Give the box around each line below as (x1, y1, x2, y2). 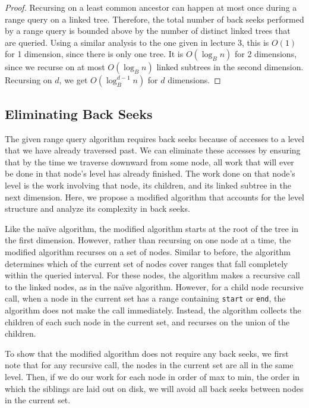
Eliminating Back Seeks (5, 104, 153, 123)
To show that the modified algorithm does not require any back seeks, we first (5, 347, 289, 359)
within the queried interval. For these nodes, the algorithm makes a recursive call (5, 269, 300, 281)
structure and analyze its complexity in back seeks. (5, 202, 190, 215)
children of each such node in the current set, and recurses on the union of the (5, 315, 290, 328)
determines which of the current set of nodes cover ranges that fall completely (5, 257, 288, 269)
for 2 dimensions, (235, 48, 297, 60)
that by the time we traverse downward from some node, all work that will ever (5, 155, 294, 168)
